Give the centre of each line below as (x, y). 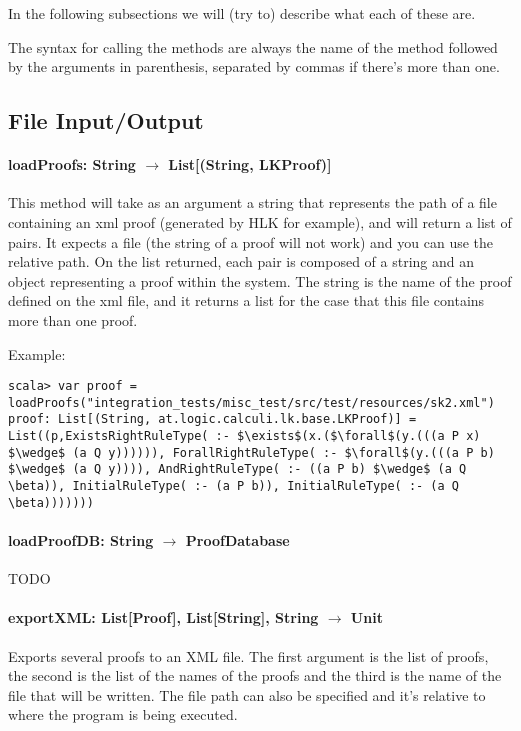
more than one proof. (73, 319)
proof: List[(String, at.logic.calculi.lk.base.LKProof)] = (212, 419)
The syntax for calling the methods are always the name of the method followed (253, 46)
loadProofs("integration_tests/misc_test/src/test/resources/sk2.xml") (251, 402)
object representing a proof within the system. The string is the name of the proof (260, 280)
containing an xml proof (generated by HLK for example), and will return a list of (260, 221)
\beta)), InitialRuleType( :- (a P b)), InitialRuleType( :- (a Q (234, 486)
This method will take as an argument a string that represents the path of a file (252, 202)
